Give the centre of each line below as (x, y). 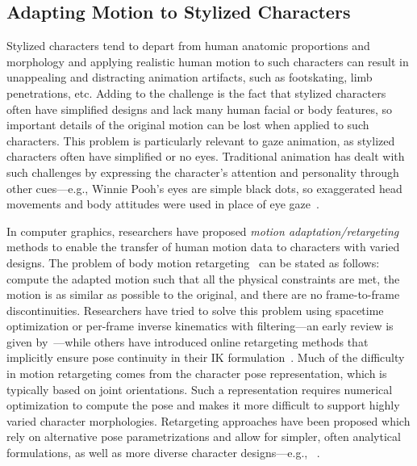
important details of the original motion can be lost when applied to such (188, 125)
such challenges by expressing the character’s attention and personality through (203, 172)
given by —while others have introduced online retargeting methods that (188, 341)
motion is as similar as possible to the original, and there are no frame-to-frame (203, 294)
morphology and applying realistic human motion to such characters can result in (208, 61)
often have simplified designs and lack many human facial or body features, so (200, 109)
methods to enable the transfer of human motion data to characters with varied (203, 247)
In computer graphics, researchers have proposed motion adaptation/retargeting (203, 231)
